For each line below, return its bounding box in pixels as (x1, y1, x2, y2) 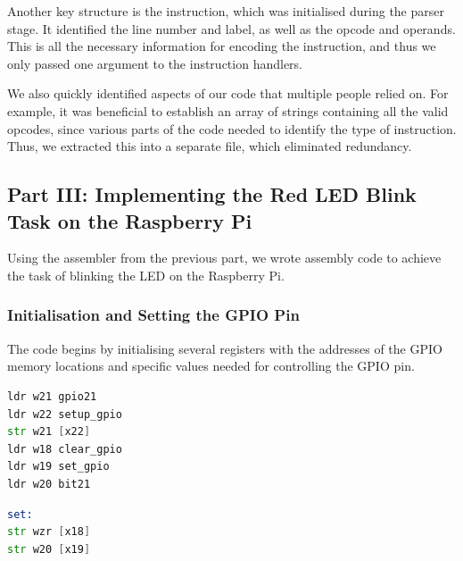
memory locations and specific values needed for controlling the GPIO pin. (7, 356, 415, 375)
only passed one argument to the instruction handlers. (7, 54, 303, 72)
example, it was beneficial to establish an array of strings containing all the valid (7, 101, 449, 120)
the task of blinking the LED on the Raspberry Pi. (7, 265, 285, 284)
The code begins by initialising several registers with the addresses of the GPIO (7, 339, 442, 357)
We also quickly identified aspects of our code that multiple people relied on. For (7, 84, 449, 103)
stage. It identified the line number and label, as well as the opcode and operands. (7, 19, 456, 38)
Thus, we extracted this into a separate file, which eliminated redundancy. (7, 137, 412, 155)
